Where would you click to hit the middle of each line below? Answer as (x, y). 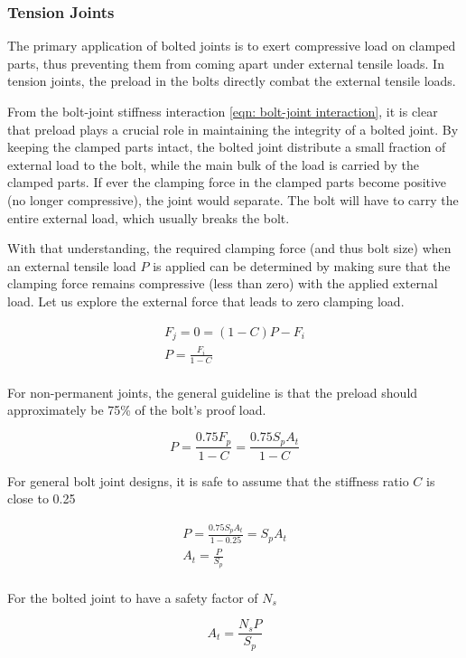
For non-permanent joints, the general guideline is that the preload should (213, 392)
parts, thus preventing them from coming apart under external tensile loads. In (226, 63)
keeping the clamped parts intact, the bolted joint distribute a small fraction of (227, 147)
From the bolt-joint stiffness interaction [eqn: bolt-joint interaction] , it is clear (223, 111)
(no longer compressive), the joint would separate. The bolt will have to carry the (233, 199)
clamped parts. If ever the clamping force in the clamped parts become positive (227, 182)
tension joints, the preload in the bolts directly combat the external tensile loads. (232, 81)
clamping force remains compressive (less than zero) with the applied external (223, 283)
